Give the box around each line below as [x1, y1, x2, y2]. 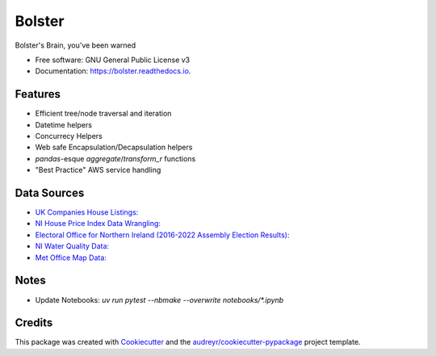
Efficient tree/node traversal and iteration [35, 109, 172, 119]
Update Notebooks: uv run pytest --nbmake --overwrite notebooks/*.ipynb [35, 295, 284, 304]
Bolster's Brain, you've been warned [15, 40, 136, 50]
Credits [15, 316, 53, 330]
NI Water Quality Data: [35, 241, 109, 251]
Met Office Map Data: [35, 253, 107, 262]
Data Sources [15, 186, 85, 199]
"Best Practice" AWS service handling [35, 165, 161, 175]
